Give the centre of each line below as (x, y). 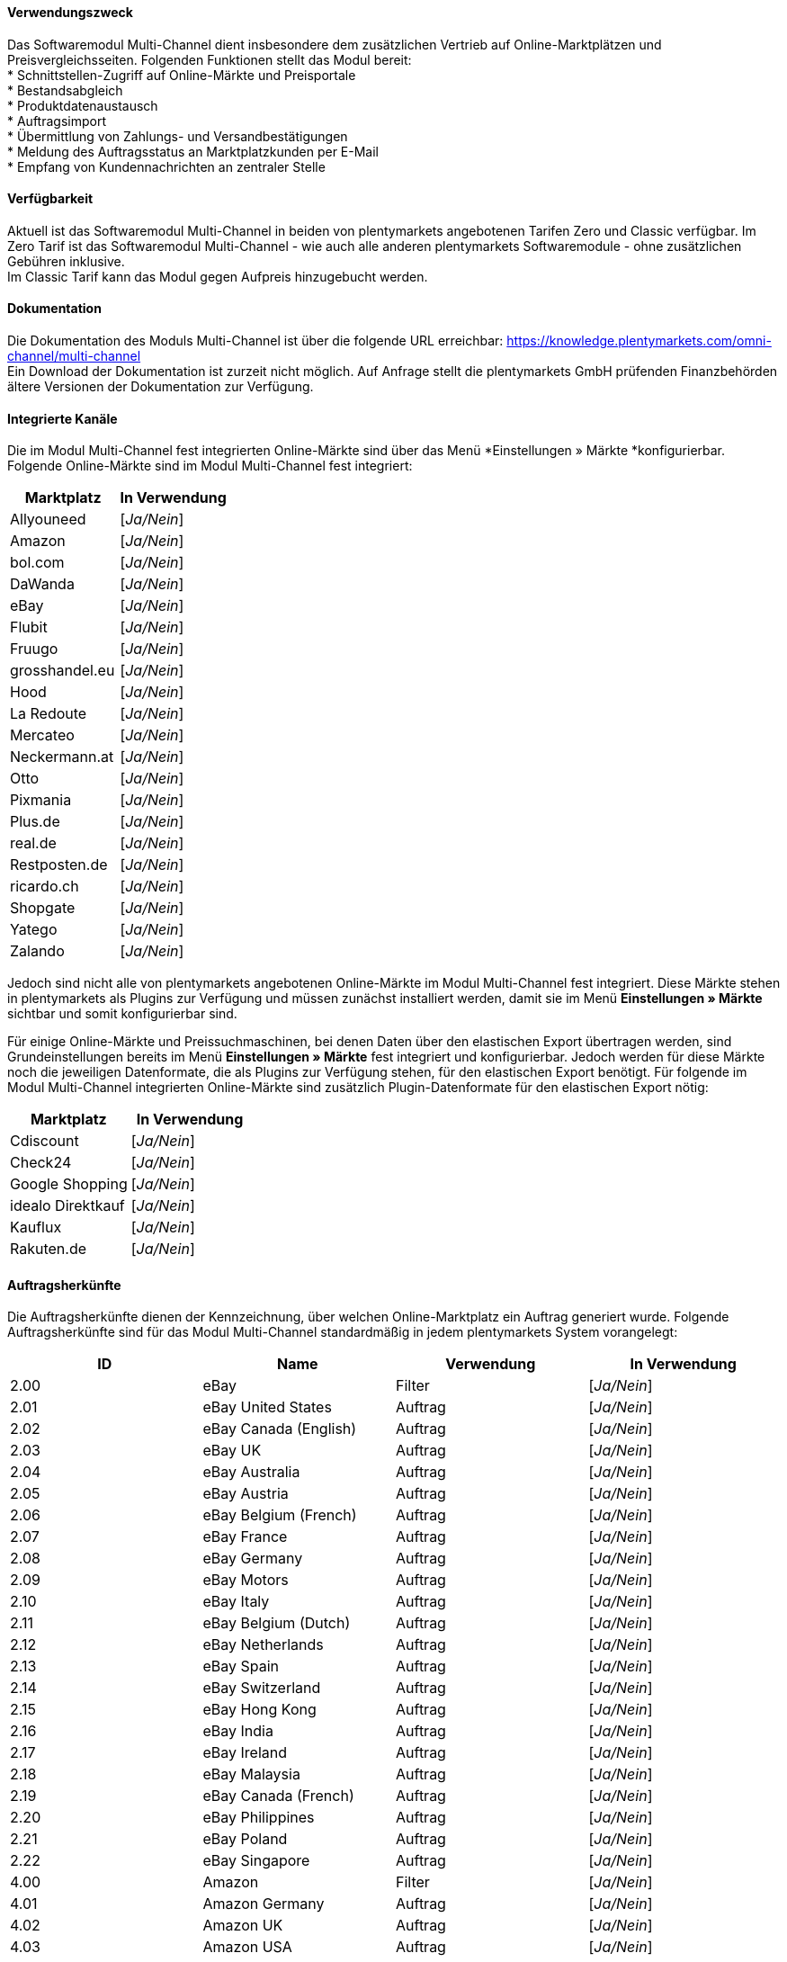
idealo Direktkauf (67, 1206)
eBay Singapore (256, 1861)
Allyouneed (48, 520)
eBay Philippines (259, 1818)
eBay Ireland (245, 1753)
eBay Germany (253, 1559)
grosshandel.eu (63, 671)
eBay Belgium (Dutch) (277, 1623)
